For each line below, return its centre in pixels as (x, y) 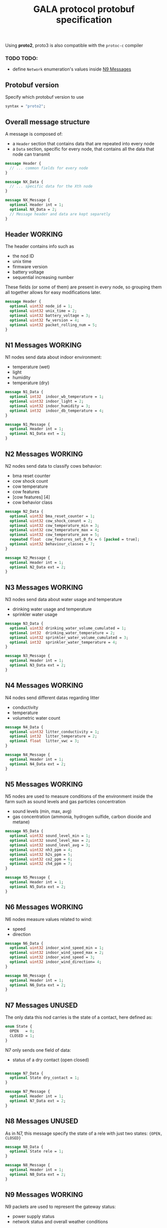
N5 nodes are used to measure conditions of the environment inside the (79, 796)
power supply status (33, 1216)
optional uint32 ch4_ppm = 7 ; (41, 864)
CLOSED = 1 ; (22, 1036)
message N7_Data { (24, 1073)
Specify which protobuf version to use (44, 97)
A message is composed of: (34, 134)
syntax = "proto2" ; (25, 106)
